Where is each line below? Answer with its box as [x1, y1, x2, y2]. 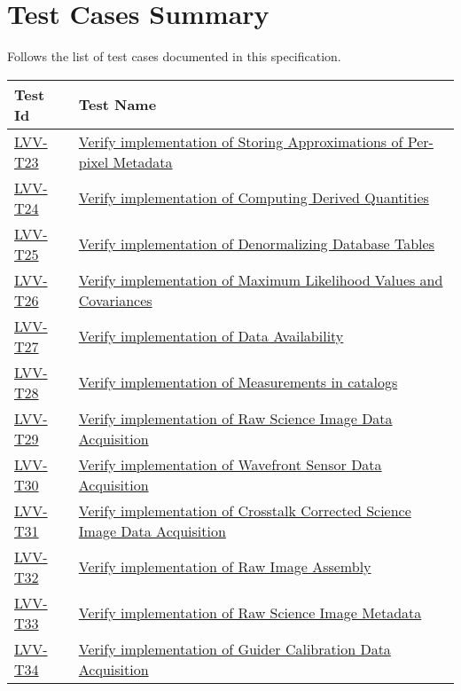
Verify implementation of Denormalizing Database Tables [78, 233, 434, 255]
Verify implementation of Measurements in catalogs [78, 372, 398, 393]
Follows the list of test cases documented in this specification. [7, 47, 341, 66]
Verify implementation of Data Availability [78, 326, 344, 347]
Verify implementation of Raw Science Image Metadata [78, 602, 422, 624]
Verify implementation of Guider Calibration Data [78, 638, 391, 659]
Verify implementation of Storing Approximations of [78, 130, 403, 152]
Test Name [78, 94, 157, 115]
